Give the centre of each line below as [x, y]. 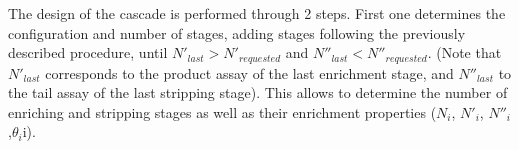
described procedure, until [88, 52]
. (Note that [464, 52]
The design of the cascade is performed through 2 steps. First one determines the [257, 13]
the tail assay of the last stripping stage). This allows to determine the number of [258, 92]
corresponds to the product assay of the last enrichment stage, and [249, 72]
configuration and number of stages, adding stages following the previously [237, 32]
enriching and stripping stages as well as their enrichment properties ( [222, 111]
